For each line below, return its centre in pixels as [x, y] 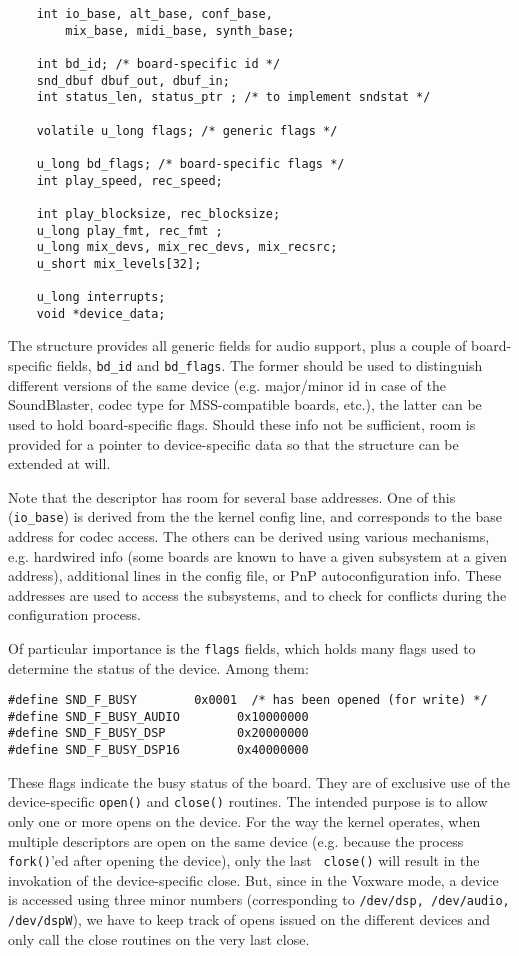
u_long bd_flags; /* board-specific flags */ [190, 163]
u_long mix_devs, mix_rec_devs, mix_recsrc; [187, 247]
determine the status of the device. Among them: [158, 667]
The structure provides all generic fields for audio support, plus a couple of [237, 345]
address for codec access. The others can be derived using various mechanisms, [249, 535]
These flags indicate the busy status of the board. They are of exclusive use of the [259, 781]
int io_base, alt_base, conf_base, [154, 14]
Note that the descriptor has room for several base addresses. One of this [232, 496]
